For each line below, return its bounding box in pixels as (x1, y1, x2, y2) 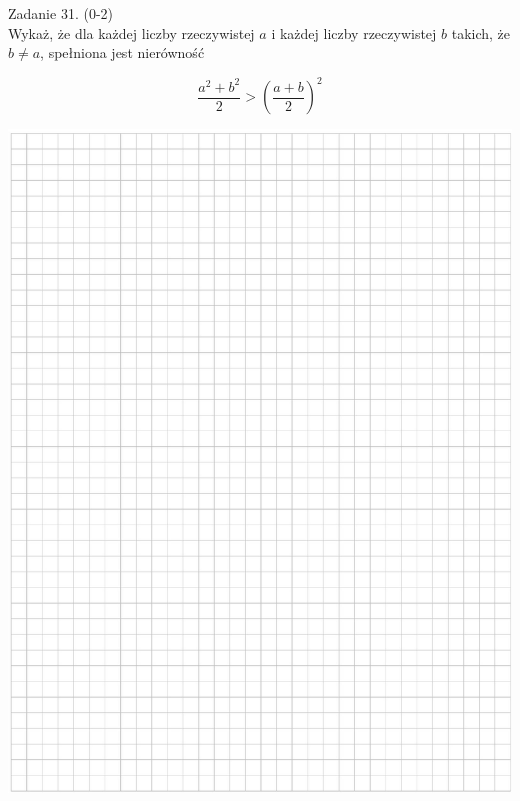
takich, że (451, 22, 511, 43)
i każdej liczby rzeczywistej (271, 22, 437, 43)
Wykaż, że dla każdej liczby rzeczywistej (8, 22, 255, 43)
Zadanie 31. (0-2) (8, 3, 113, 23)
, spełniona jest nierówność (40, 42, 205, 63)
